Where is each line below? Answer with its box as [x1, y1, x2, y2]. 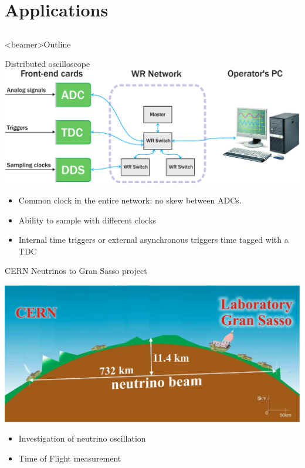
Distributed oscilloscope [5, 57, 90, 70]
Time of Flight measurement [18, 452, 121, 464]
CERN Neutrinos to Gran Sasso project [5, 264, 147, 277]
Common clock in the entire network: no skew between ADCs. [18, 194, 242, 206]
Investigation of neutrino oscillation [18, 432, 146, 445]
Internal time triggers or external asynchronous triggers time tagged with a [18, 233, 289, 246]
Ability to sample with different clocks [18, 213, 157, 226]
